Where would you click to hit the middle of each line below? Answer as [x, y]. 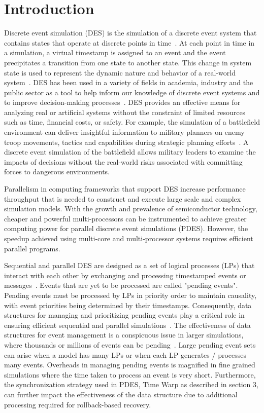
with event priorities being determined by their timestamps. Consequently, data [128, 305]
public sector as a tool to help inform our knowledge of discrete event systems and [132, 92]
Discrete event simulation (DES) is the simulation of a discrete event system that [130, 33]
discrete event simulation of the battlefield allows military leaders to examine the [130, 152]
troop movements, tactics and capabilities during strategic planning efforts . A [126, 142]
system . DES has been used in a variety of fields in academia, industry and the [129, 82]
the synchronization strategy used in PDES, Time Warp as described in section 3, [131, 384]
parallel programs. [32, 248]
